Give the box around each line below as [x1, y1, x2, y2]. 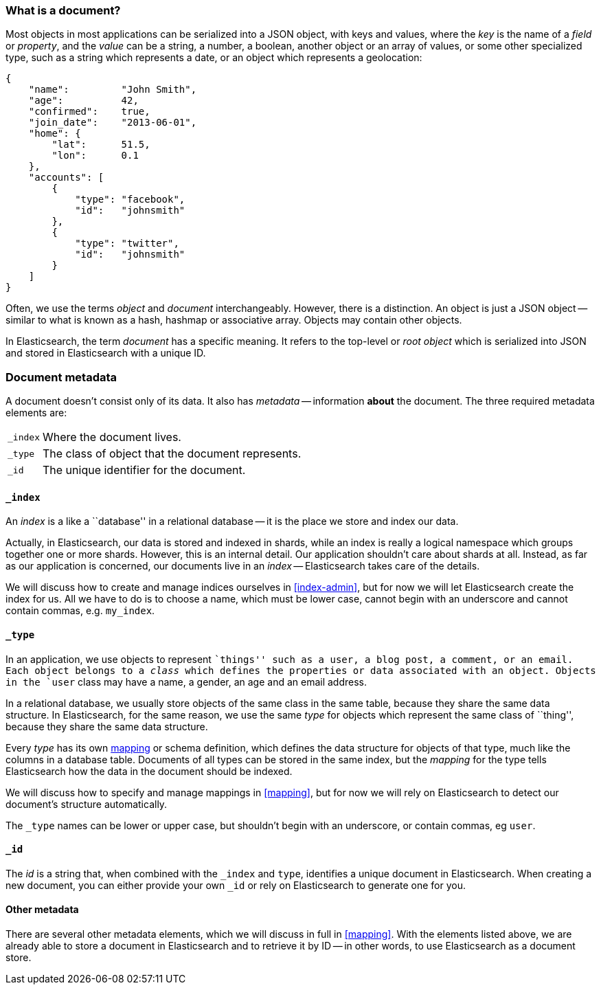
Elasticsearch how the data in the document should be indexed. [5, 765, 293, 777]
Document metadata [5, 370, 117, 384]
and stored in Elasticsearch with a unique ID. [5, 347, 206, 359]
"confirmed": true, [28, 106, 150, 117]
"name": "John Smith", [28, 84, 197, 95]
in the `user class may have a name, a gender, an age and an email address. [5, 675, 367, 688]
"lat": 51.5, [52, 139, 150, 150]
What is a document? [5, 3, 121, 17]
